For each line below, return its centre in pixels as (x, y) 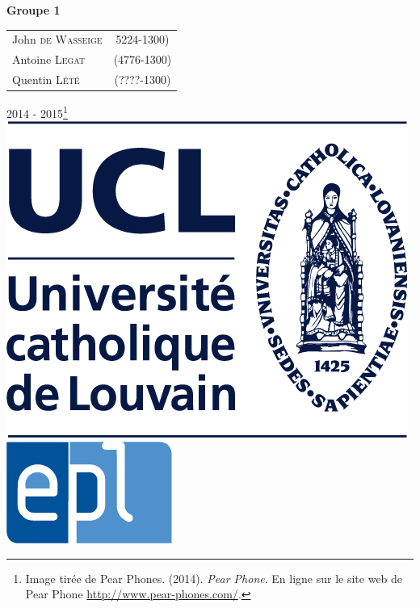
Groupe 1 (34, 10)
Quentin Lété (46, 80)
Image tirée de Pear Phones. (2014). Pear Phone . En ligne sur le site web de (214, 578)
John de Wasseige (57, 39)
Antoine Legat (49, 59)
